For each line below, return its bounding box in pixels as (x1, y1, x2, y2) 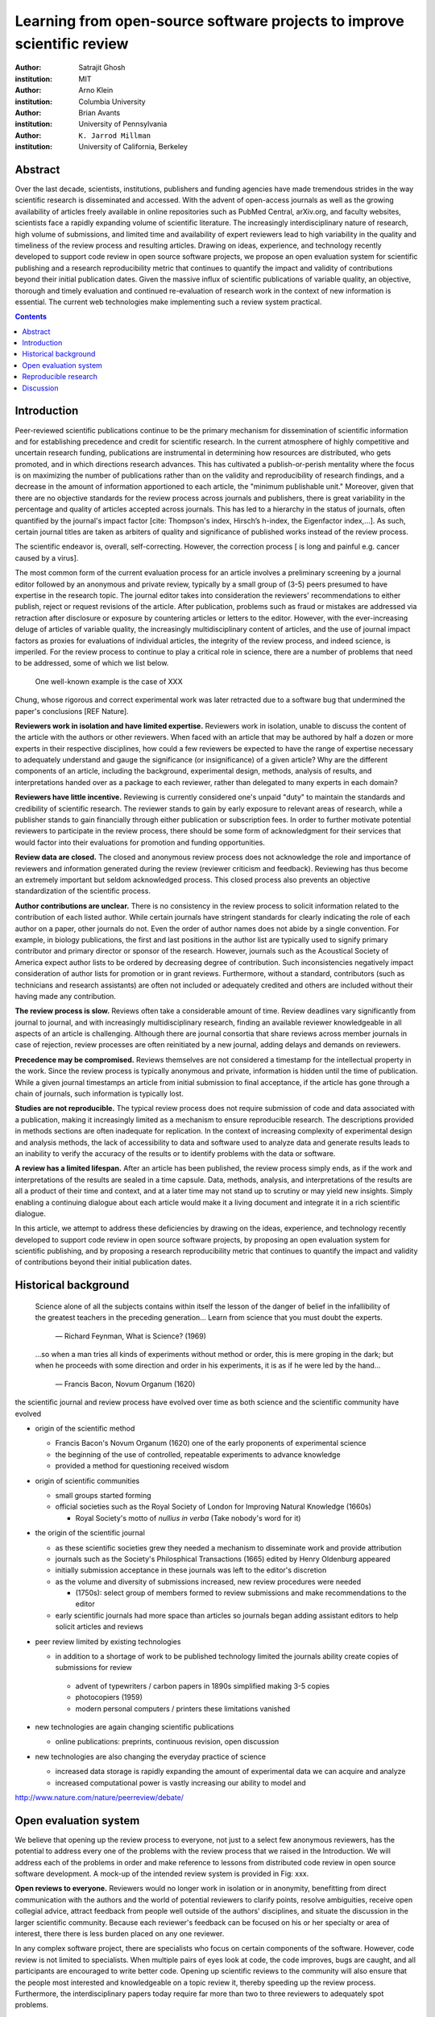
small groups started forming (55, 1490, 152, 1500)
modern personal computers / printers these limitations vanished (75, 1703, 291, 1714)
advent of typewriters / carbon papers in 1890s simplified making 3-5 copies (75, 1681, 330, 1690)
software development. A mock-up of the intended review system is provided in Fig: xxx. (14, 1869, 309, 1879)
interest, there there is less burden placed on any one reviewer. (14, 1928, 225, 1938)
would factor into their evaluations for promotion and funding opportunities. (14, 837, 265, 847)
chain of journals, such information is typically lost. (14, 1089, 184, 1099)
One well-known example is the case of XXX (35, 676, 183, 686)
